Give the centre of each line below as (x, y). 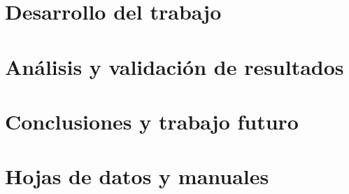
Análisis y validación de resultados (174, 66)
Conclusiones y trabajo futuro (152, 121)
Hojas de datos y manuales (137, 176)
